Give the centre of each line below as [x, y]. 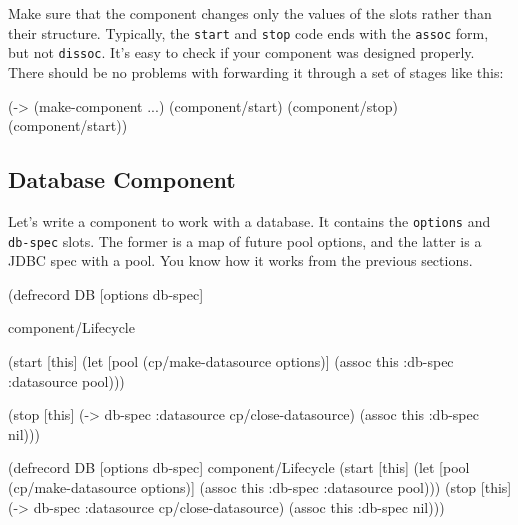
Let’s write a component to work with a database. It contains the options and [249, 220]
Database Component [122, 179]
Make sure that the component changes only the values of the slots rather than [250, 13]
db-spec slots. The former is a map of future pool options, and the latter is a [245, 240]
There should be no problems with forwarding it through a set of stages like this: [256, 71]
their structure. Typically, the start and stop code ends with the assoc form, [248, 32]
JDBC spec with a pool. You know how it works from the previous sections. [240, 260]
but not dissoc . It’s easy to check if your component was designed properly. [241, 52]
